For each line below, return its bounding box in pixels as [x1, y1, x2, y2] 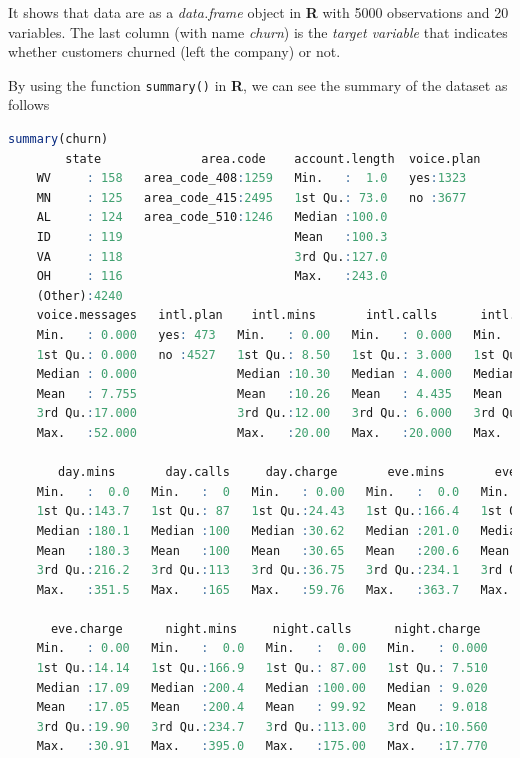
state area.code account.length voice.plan [65, 151, 481, 166]
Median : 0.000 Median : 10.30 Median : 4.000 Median [36, 367, 517, 382]
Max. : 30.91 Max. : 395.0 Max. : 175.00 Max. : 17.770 [36, 739, 488, 754]
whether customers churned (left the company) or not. [8, 41, 341, 62]
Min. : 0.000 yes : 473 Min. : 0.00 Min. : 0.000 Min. [36, 327, 503, 342]
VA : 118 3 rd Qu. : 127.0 [36, 249, 388, 264]
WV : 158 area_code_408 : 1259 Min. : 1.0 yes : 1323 [36, 171, 467, 186]
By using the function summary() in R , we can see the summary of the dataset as [8, 74, 508, 95]
